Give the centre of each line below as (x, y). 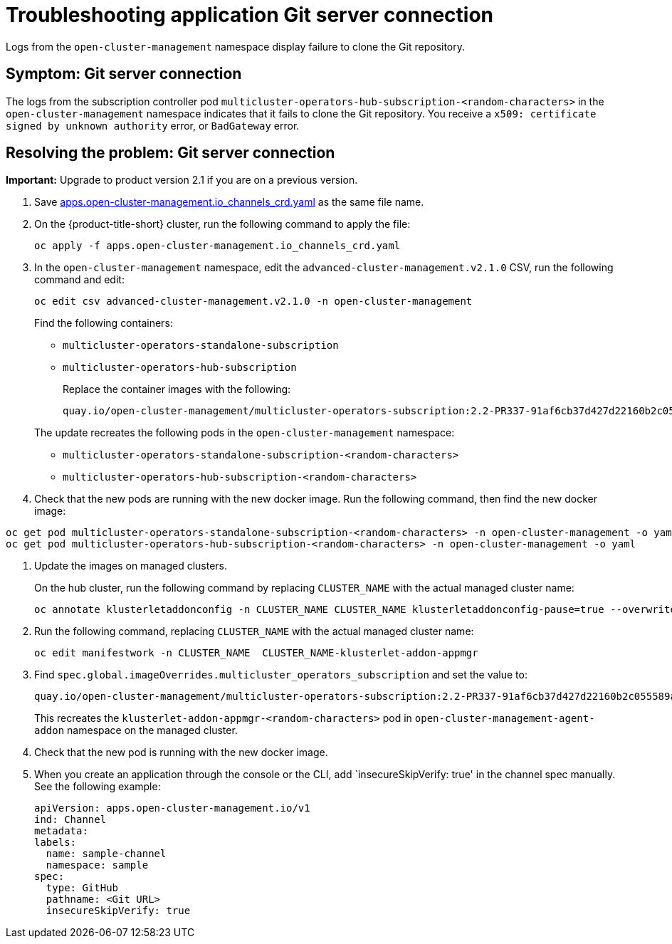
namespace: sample (97, 865)
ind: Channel (70, 820)
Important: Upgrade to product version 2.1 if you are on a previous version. (182, 180)
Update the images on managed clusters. (131, 566)
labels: (56, 843)
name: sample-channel (106, 854)
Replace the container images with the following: (177, 389)
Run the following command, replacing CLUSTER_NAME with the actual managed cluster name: (254, 631)
